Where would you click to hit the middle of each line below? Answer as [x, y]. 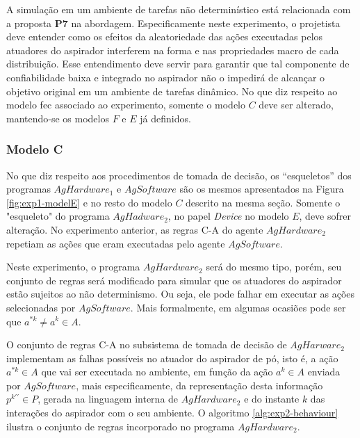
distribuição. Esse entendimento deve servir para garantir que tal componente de [178, 64]
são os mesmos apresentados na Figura [262, 189]
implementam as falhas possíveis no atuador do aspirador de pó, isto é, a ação [172, 358]
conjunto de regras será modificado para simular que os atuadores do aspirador [174, 280]
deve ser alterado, [296, 105]
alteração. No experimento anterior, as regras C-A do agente [135, 229]
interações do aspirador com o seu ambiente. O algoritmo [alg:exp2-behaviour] [172, 413]
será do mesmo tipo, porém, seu [274, 267]
